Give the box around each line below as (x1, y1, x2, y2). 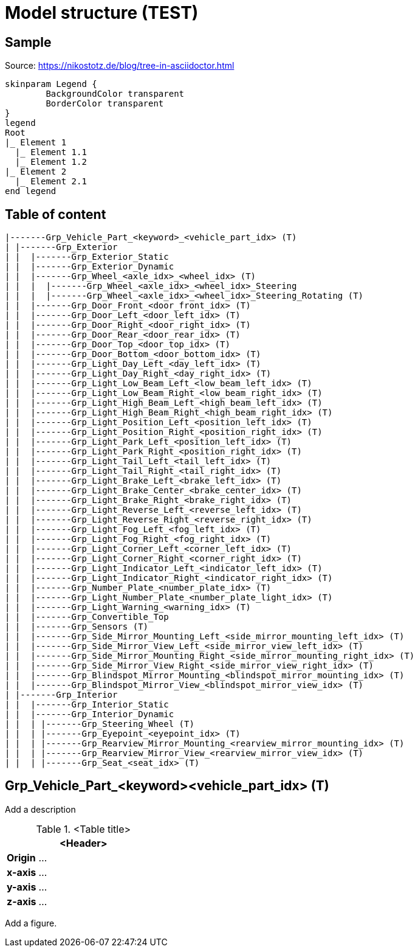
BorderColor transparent (46, 99, 164, 109)
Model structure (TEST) (5, 2, 199, 23)
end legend (5, 186, 57, 196)
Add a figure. (5, 917, 57, 928)
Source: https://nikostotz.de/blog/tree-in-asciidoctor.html (5, 60, 235, 71)
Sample (5, 34, 52, 50)
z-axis (7, 895, 36, 908)
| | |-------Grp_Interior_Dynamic (5, 709, 174, 720)
